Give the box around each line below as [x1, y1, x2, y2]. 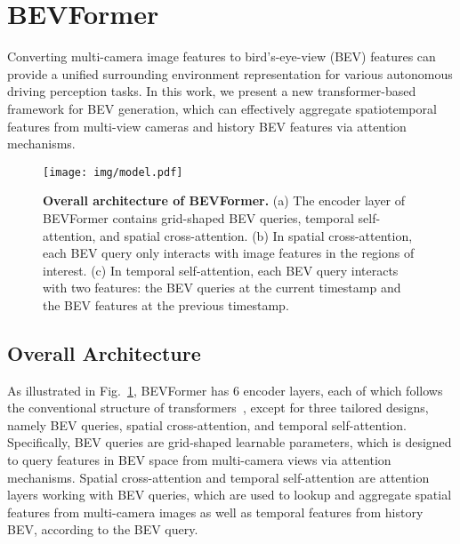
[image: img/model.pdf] [43, 165, 183, 179]
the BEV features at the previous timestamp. [43, 295, 289, 314]
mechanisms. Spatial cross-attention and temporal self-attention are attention [7, 468, 430, 486]
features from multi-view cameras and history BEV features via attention [7, 116, 407, 135]
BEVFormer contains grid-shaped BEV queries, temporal [43, 208, 354, 227]
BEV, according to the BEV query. [7, 520, 198, 539]
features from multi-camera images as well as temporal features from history [7, 502, 424, 521]
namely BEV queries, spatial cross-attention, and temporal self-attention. [7, 415, 407, 434]
